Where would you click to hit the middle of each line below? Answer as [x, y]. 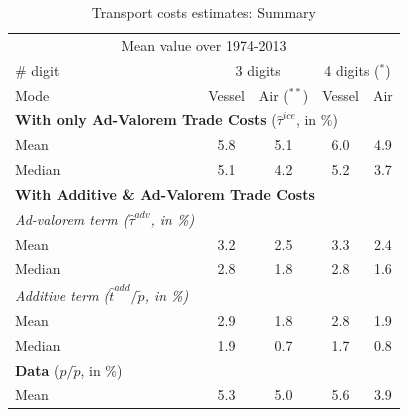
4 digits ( [352, 69]
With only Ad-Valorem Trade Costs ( [146, 119]
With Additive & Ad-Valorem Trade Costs [165, 193]
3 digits [258, 69]
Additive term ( [62, 295]
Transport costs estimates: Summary [203, 12]
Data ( [37, 369]
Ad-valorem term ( [72, 218]
